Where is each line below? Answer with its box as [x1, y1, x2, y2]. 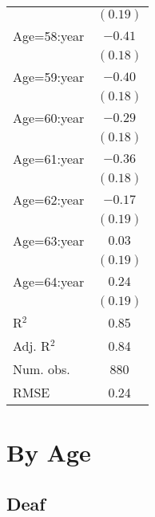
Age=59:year [13, 67, 85, 86]
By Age [6, 436, 91, 469]
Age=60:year [13, 108, 85, 127]
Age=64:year [13, 272, 85, 291]
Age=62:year [13, 190, 85, 209]
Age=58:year [13, 26, 85, 45]
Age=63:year [13, 231, 85, 250]
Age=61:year [13, 149, 85, 168]
